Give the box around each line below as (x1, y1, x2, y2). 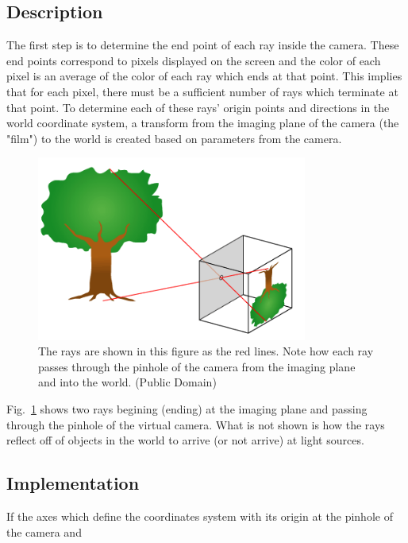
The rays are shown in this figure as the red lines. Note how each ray (38, 343, 374, 359)
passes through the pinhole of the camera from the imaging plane (38, 358, 356, 374)
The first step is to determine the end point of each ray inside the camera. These (6, 37, 399, 53)
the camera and (6, 523, 82, 540)
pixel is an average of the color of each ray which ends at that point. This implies (6, 68, 402, 84)
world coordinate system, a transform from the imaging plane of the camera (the (6, 114, 399, 131)
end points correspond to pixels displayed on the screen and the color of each (6, 52, 381, 68)
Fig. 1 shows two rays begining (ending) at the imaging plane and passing (6, 401, 368, 417)
